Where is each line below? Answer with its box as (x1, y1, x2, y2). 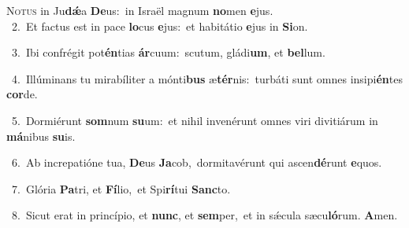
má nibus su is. (6, 127, 76, 144)
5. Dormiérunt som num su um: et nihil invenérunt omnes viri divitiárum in (11, 112, 378, 128)
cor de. (6, 86, 38, 102)
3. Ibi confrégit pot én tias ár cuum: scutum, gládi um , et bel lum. (11, 44, 325, 61)
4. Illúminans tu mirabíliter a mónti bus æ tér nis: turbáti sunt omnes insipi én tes (11, 70, 403, 86)
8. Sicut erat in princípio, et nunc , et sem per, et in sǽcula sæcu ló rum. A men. (11, 207, 398, 223)
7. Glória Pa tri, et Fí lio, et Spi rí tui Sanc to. (11, 180, 231, 197)
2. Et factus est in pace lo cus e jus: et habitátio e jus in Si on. (11, 17, 308, 34)
